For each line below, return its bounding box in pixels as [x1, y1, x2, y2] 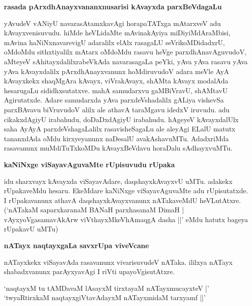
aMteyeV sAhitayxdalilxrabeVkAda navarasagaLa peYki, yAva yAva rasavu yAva [4, 56, 248, 66]
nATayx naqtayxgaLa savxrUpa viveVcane [4, 240, 149, 251]
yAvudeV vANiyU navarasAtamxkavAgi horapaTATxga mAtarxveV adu [4, 18, 221, 28]
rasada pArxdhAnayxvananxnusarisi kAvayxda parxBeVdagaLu [4, 1, 222, 11]
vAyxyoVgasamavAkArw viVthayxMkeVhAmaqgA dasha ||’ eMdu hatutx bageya [4, 214, 248, 224]
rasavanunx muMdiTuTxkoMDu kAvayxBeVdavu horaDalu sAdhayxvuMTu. [4, 143, 233, 153]
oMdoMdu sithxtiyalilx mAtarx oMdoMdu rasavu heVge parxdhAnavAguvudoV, [4, 47, 247, 57]
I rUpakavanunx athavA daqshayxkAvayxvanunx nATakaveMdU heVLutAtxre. [4, 195, 241, 205]
